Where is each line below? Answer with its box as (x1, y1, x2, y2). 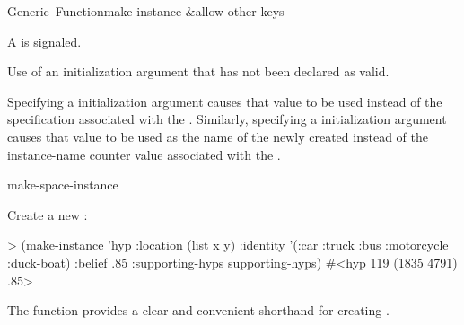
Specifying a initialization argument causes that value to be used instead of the (7, 92, 442, 110)
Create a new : (7, 205, 88, 224)
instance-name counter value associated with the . (7, 145, 281, 163)
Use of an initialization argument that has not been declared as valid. (7, 62, 390, 81)
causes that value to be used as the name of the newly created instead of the (7, 127, 428, 145)
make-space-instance (7, 175, 118, 194)
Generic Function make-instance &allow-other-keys (7, 2, 285, 20)
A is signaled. (7, 31, 82, 50)
